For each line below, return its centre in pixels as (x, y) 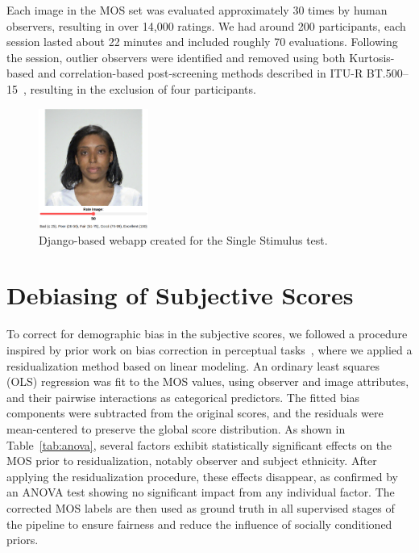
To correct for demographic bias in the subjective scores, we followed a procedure (207, 334)
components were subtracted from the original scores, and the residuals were (195, 413)
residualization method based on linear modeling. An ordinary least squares (193, 365)
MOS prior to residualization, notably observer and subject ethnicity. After (192, 461)
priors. (23, 540)
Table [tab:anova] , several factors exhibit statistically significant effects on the (199, 444)
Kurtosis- (372, 57)
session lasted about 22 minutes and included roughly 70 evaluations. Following (202, 42)
